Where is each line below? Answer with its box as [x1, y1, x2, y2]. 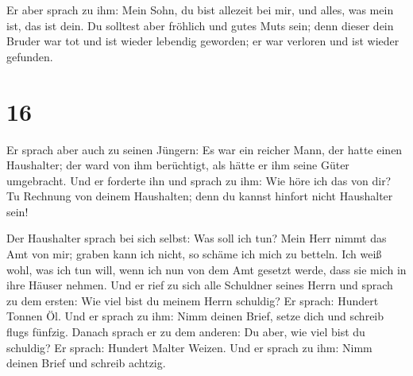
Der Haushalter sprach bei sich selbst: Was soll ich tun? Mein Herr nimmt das [6, 230, 387, 246]
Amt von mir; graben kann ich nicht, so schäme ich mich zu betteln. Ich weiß [6, 246, 382, 262]
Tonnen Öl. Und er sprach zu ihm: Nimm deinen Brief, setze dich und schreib [6, 308, 384, 324]
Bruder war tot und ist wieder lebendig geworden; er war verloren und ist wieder [6, 33, 399, 49]
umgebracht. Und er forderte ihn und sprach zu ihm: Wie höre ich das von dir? [6, 172, 392, 188]
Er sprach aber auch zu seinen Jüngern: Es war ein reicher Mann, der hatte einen [6, 141, 403, 157]
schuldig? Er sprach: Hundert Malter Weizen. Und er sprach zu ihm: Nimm [6, 339, 372, 355]
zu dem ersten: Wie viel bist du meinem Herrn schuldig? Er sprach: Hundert [6, 292, 379, 308]
